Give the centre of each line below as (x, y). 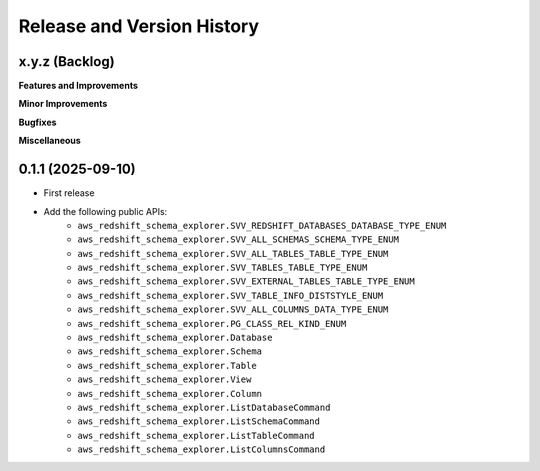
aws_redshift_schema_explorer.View (164, 379)
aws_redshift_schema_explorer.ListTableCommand (196, 435)
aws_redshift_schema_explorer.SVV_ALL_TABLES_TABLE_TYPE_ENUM (233, 253)
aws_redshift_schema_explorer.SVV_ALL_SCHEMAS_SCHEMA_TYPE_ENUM (238, 239)
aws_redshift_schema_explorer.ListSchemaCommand (198, 421)
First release (69, 193)
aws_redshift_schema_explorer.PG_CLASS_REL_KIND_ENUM (212, 323)
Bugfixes (37, 122)
